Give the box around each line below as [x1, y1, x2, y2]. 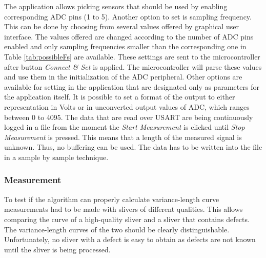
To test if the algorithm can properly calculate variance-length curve [4, 193, 219, 204]
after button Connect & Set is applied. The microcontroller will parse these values [4, 61, 262, 72]
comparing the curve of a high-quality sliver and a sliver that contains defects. [4, 213, 250, 224]
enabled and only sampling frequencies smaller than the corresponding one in [4, 41, 247, 52]
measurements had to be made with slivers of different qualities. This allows [4, 204, 243, 214]
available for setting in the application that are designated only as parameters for [4, 81, 259, 92]
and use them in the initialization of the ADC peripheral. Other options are [4, 71, 242, 82]
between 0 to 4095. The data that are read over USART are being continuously [4, 111, 253, 122]
